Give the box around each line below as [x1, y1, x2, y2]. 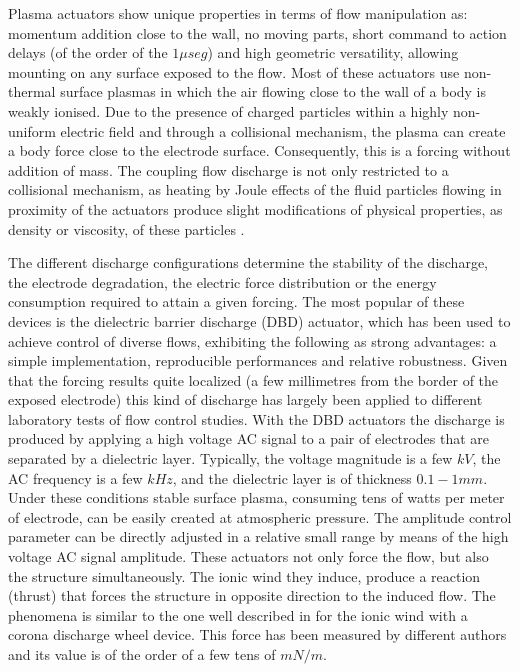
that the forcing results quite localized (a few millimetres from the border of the [8, 369, 499, 390]
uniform [8, 120, 56, 141]
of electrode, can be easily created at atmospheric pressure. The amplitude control [8, 506, 512, 527]
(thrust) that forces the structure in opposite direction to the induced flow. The [8, 585, 496, 606]
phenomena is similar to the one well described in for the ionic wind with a [8, 604, 468, 625]
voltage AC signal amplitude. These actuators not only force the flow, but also [8, 546, 489, 567]
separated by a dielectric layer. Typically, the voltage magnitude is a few [8, 448, 453, 469]
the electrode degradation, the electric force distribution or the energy [8, 271, 437, 292]
